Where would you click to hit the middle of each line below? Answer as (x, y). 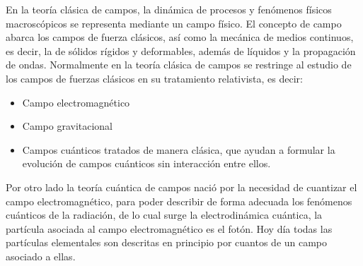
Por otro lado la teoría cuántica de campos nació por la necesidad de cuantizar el (181, 187)
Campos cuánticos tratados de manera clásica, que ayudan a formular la (179, 149)
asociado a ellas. (41, 256)
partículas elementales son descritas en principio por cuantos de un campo (167, 242)
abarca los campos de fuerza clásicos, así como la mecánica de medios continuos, (180, 37)
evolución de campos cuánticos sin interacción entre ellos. (146, 163)
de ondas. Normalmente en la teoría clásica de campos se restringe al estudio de (179, 65)
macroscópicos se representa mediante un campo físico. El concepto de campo (174, 23)
